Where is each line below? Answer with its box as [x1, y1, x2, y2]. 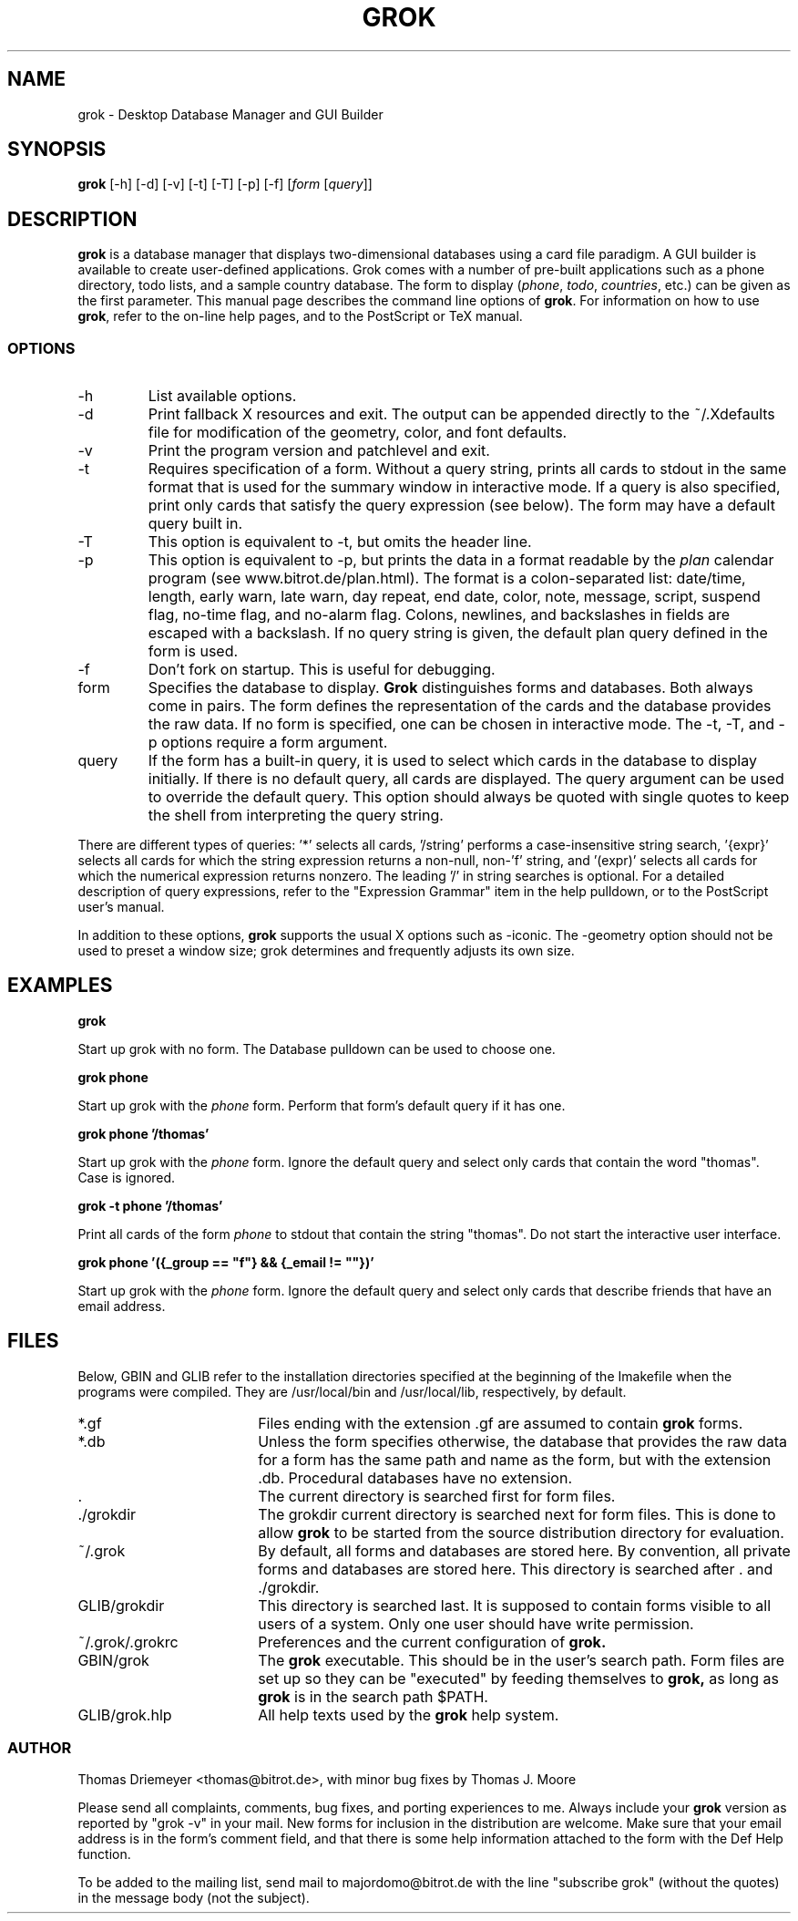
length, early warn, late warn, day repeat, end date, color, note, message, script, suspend [148, 587, 761, 606]
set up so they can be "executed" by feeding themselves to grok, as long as [258, 1668, 779, 1688]
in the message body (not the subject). [77, 1890, 310, 1906]
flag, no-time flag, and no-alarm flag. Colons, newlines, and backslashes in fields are [148, 605, 731, 625]
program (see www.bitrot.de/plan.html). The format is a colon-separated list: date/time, [148, 569, 746, 588]
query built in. [148, 514, 243, 533]
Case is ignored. [77, 1169, 176, 1185]
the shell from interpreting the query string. [148, 806, 444, 825]
